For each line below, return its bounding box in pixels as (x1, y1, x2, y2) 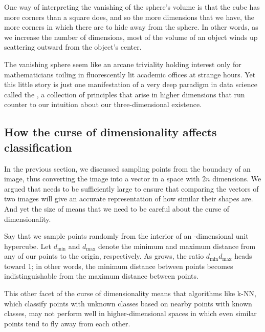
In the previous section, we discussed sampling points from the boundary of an (4, 163, 251, 174)
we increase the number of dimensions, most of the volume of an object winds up (4, 31, 258, 42)
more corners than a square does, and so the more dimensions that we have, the (4, 11, 255, 22)
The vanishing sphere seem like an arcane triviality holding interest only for (4, 58, 241, 69)
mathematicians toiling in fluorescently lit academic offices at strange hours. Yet (4, 69, 256, 79)
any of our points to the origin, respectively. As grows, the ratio (4, 251, 204, 261)
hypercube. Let (4, 240, 52, 251)
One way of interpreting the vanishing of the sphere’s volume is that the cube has (4, 2, 260, 12)
